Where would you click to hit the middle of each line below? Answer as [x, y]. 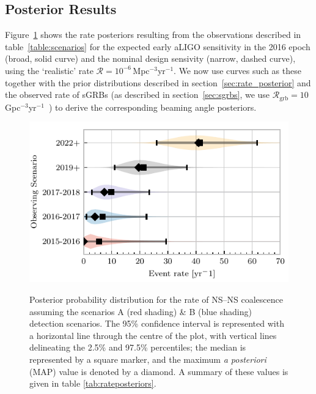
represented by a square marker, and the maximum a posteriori [148, 359]
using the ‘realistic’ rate [49, 70]
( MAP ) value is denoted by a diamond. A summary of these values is [159, 371]
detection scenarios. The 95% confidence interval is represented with [157, 323]
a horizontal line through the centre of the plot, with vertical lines [153, 335]
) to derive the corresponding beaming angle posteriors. [152, 107]
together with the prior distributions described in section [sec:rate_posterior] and [158, 82]
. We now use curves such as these [237, 70]
